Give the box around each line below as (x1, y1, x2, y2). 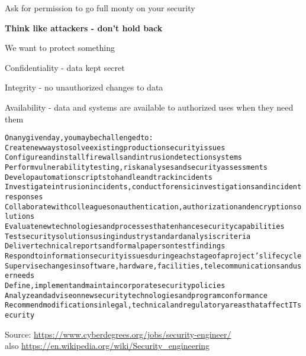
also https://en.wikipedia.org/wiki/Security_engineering (5, 339, 210, 352)
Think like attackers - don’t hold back (5, 21, 163, 34)
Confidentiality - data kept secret (5, 61, 125, 73)
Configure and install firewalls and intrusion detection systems (5, 153, 242, 162)
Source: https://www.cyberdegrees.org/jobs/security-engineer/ (5, 328, 231, 340)
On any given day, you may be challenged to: (5, 134, 153, 143)
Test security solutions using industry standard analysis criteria (5, 232, 251, 241)
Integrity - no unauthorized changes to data (5, 81, 163, 93)
